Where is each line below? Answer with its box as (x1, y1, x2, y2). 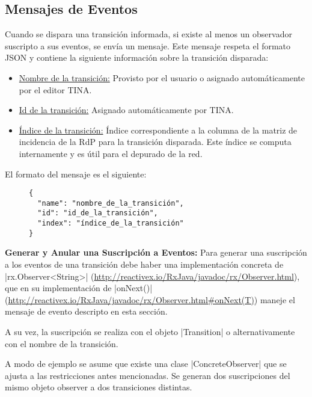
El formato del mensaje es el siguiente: (5, 167, 147, 180)
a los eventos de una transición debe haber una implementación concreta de (5, 258, 284, 271)
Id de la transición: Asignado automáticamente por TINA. (19, 103, 234, 116)
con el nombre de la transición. (5, 337, 118, 349)
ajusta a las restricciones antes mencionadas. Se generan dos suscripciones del (5, 369, 290, 381)
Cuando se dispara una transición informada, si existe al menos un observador (5, 28, 292, 40)
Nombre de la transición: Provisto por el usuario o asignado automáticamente (19, 71, 305, 84)
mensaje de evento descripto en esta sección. (5, 305, 168, 318)
